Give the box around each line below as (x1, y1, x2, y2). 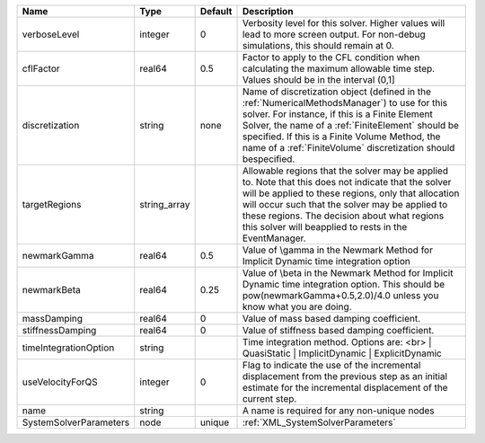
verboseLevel (22, 28, 80, 40)
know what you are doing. (242, 301, 352, 313)
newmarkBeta (22, 284, 81, 296)
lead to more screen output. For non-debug (242, 28, 426, 40)
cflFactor (22, 63, 60, 75)
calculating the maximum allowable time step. (242, 63, 436, 75)
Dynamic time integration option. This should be (242, 279, 445, 290)
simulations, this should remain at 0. (242, 40, 394, 51)
